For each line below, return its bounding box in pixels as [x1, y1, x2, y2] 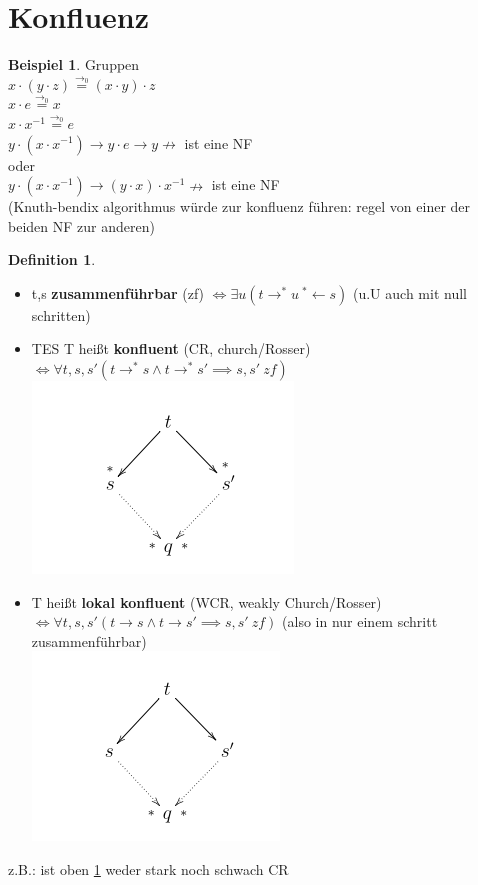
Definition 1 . [8, 249, 96, 270]
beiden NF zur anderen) [8, 215, 155, 236]
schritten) [31, 304, 91, 325]
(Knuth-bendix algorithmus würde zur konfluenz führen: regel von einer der [8, 196, 471, 217]
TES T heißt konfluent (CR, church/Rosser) [31, 338, 311, 359]
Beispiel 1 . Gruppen [8, 54, 140, 75]
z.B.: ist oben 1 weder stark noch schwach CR [8, 859, 289, 880]
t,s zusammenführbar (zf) [31, 282, 205, 303]
